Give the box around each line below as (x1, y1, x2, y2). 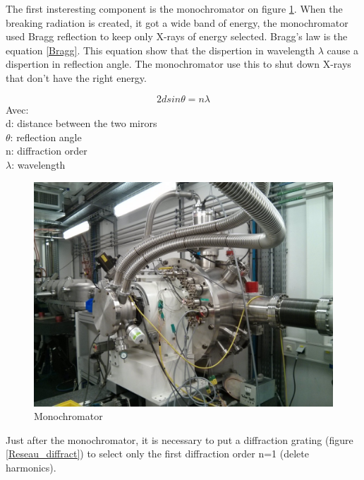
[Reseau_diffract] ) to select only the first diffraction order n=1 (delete (6, 446, 309, 461)
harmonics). (6, 460, 56, 474)
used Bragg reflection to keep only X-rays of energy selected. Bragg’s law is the (6, 29, 348, 44)
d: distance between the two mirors (6, 116, 157, 131)
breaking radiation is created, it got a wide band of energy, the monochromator (6, 15, 348, 30)
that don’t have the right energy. (6, 70, 147, 85)
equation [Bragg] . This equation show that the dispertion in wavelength (6, 42, 315, 57)
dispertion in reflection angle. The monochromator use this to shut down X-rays (6, 56, 351, 71)
